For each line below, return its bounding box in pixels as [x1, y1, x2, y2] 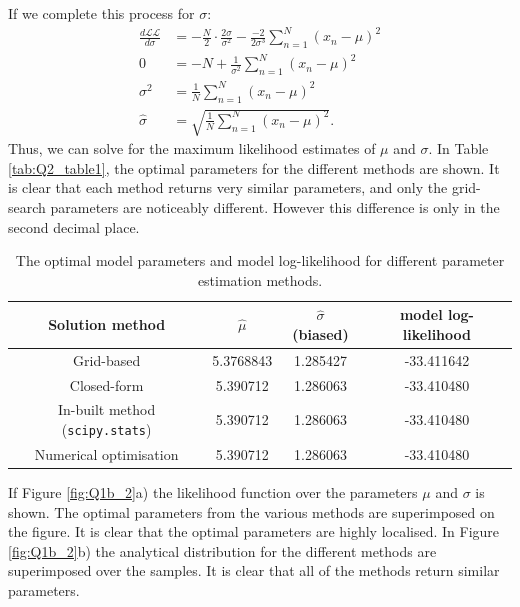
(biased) [292, 323, 349, 344]
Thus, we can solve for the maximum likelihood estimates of [8, 138, 376, 159]
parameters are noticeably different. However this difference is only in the [50, 196, 500, 217]
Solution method [48, 314, 166, 335]
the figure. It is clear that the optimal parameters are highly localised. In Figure [8, 521, 500, 542]
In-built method [58, 399, 156, 420]
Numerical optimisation [34, 443, 179, 464]
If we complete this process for [8, 3, 195, 23]
